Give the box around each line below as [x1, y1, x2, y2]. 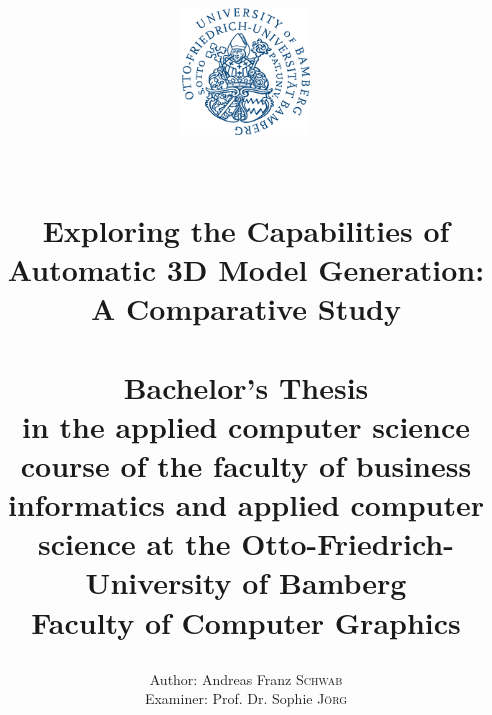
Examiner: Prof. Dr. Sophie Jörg [144, 688, 348, 709]
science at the [38, 523, 231, 564]
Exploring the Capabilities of [42, 209, 450, 250]
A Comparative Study [91, 288, 401, 329]
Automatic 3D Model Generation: [7, 248, 485, 289]
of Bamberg [242, 562, 407, 603]
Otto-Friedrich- [241, 523, 454, 564]
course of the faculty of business [20, 444, 472, 485]
